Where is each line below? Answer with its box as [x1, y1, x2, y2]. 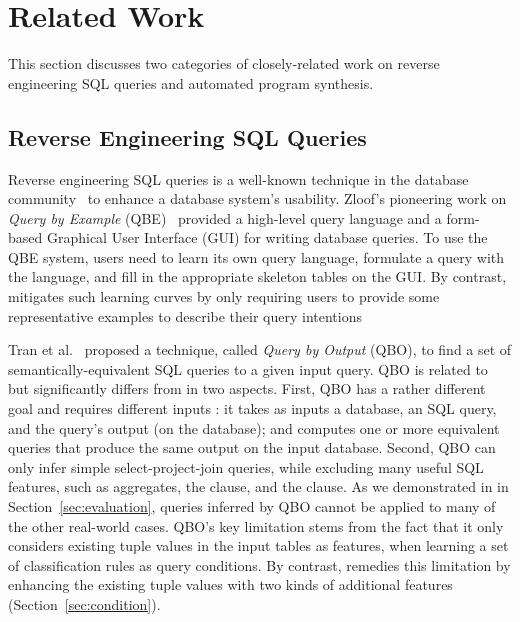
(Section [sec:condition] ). [8, 593, 161, 614]
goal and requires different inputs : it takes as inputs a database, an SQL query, [8, 398, 497, 419]
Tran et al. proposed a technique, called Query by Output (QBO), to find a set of [8, 339, 512, 360]
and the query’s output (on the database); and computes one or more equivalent [8, 417, 500, 438]
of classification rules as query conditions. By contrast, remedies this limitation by [8, 554, 511, 575]
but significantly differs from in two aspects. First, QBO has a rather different [8, 378, 486, 399]
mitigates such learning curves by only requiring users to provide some [8, 286, 440, 307]
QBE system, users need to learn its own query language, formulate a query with [8, 246, 505, 267]
